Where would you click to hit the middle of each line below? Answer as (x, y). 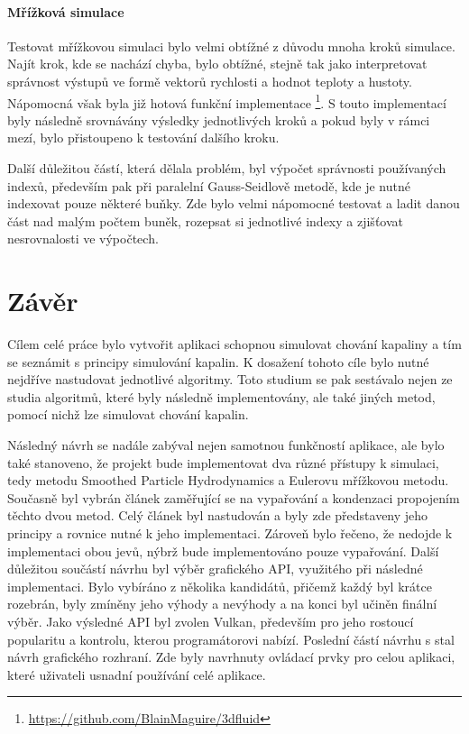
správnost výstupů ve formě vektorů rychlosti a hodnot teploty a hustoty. (210, 81)
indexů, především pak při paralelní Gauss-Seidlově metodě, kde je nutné (209, 185)
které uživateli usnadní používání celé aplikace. (137, 674)
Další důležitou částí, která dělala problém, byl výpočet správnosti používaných (227, 168)
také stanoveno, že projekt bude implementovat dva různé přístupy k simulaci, (223, 462)
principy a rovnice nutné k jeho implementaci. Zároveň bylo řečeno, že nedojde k (230, 533)
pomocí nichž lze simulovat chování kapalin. (128, 414)
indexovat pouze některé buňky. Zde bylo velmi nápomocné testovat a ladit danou (234, 203)
